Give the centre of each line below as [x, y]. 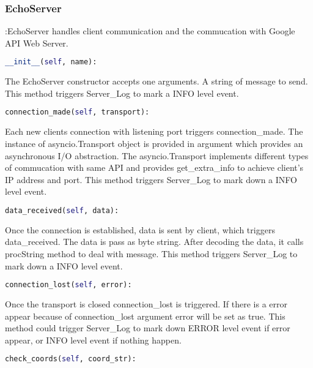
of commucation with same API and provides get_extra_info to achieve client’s [154, 167]
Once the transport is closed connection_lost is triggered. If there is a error [146, 304]
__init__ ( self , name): [51, 62]
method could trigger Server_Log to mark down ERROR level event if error [148, 328]
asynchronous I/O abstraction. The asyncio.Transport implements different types [157, 155]
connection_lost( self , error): [68, 285]
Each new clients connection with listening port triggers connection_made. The [154, 131]
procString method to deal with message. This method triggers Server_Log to [151, 253]
